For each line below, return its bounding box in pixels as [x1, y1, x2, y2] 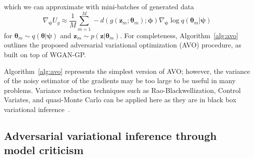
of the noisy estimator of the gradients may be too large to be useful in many [4, 75, 236, 86]
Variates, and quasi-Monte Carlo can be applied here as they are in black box [4, 94, 236, 105]
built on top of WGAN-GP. [4, 49, 86, 59]
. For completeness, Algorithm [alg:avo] [120, 30, 238, 40]
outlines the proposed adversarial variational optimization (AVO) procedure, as [4, 40, 242, 50]
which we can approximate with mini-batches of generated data [4, 1, 194, 11]
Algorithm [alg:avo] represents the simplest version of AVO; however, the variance [4, 66, 251, 76]
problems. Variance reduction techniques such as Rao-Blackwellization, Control [4, 85, 241, 95]
